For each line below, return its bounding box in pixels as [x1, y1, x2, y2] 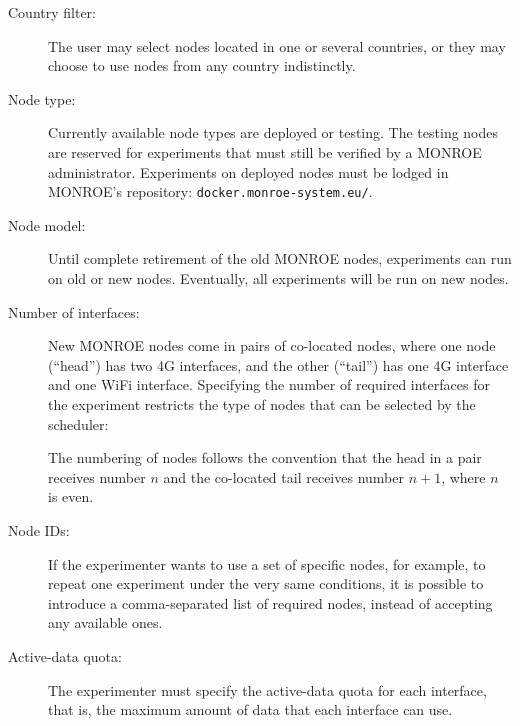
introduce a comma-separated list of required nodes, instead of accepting [48, 592, 493, 613]
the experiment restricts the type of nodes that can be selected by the [48, 393, 476, 414]
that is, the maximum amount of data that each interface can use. [48, 699, 453, 720]
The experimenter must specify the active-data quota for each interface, [48, 679, 487, 700]
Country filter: [8, 2, 96, 22]
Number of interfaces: [8, 301, 140, 322]
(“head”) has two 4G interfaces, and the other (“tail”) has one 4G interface [48, 354, 509, 375]
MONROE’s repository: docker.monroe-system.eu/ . [48, 181, 373, 202]
